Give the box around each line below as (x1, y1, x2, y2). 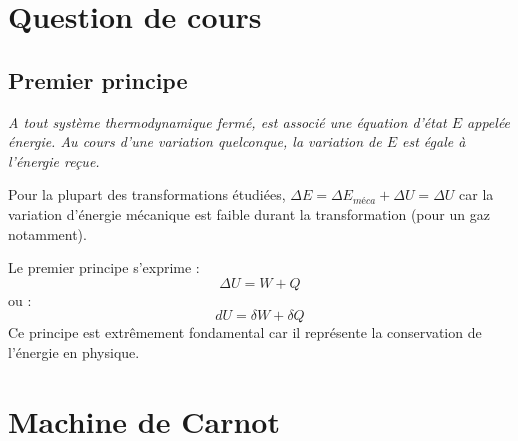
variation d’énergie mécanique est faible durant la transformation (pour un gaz (8, 203, 490, 224)
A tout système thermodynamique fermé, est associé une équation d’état (8, 111, 447, 132)
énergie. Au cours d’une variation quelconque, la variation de (8, 131, 382, 152)
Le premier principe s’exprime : (8, 257, 200, 278)
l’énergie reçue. (8, 150, 100, 171)
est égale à (402, 131, 466, 152)
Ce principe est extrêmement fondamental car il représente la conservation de (8, 322, 482, 343)
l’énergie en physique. (8, 341, 140, 362)
